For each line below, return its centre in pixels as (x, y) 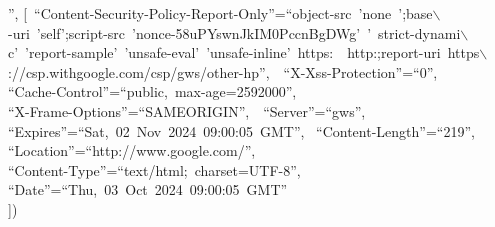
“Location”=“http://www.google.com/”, (132, 150)
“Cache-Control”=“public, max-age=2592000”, (152, 91)
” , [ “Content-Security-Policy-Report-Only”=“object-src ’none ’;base (220, 13)
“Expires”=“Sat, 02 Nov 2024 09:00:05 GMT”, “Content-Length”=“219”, (241, 130)
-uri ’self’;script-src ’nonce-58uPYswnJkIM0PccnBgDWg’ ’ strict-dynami (234, 32)
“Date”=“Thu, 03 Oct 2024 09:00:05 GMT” (148, 189)
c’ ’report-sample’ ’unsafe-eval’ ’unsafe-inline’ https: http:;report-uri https (244, 52)
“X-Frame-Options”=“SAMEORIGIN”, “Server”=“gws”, (187, 110)
